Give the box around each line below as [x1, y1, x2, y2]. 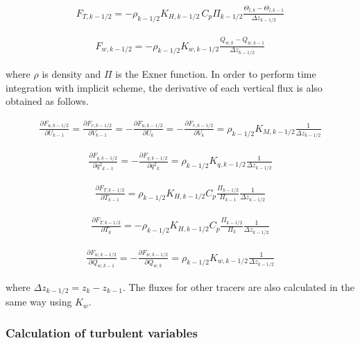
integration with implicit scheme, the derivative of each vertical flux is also [6, 80, 323, 94]
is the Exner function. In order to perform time [115, 66, 316, 81]
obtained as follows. [6, 94, 89, 108]
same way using [6, 294, 72, 309]
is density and [42, 66, 101, 81]
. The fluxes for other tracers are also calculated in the [122, 279, 354, 294]
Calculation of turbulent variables [6, 324, 198, 341]
